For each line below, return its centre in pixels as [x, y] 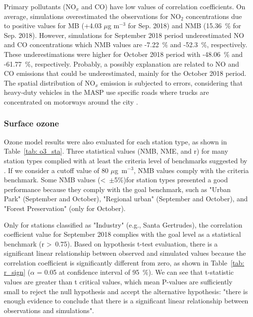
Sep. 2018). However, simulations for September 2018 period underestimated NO [124, 35]
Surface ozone [32, 123]
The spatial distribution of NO [50, 82]
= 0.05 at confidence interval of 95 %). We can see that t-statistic [135, 272]
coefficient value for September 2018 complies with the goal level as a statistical [123, 234]
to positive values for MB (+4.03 [53, 26]
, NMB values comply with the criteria [191, 170]
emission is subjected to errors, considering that [172, 82]
